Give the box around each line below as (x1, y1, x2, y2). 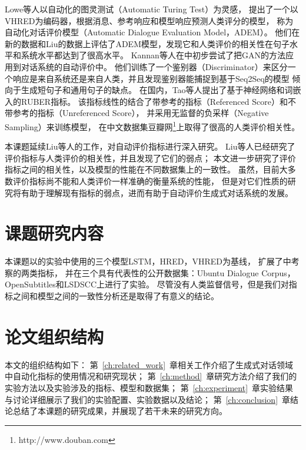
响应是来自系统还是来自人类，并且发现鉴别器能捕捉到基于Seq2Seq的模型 (12, 72, 290, 84)
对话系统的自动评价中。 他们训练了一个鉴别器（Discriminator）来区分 (21, 60, 288, 72)
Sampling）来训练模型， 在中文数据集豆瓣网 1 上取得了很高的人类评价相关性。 (5, 118, 300, 133)
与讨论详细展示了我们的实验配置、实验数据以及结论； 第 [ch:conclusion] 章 (5, 393, 291, 405)
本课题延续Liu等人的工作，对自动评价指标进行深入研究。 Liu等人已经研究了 (5, 140, 295, 153)
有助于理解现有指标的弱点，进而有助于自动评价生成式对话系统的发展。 (21, 186, 293, 198)
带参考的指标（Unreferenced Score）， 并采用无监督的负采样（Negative (5, 107, 269, 119)
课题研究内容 (5, 221, 104, 245)
